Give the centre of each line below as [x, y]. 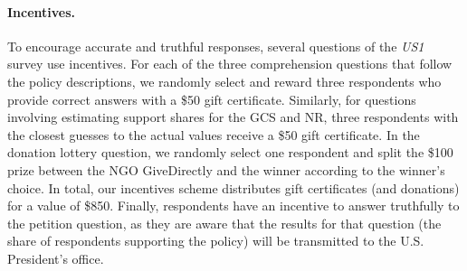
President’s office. [56, 258]
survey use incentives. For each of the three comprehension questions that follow [230, 64]
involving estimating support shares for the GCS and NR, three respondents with [233, 117]
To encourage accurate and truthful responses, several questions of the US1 [216, 46]
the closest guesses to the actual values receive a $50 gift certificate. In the [214, 134]
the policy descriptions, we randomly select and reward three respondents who [224, 81]
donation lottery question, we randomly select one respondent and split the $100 [230, 152]
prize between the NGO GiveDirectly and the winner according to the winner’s [226, 169]
